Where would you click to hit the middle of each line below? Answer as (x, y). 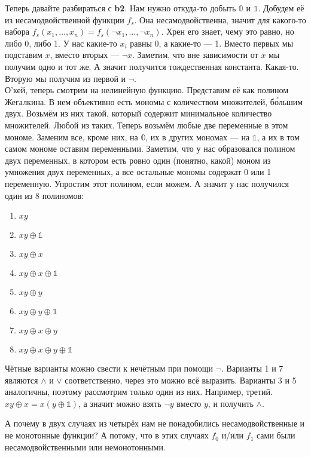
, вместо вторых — (84, 55)
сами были (276, 435)
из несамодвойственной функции (65, 19)
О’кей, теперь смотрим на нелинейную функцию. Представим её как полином (147, 90)
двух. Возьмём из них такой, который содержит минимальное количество (138, 113)
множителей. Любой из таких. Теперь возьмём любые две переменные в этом (147, 125)
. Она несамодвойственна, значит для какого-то (220, 19)
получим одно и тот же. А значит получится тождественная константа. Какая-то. (152, 66)
